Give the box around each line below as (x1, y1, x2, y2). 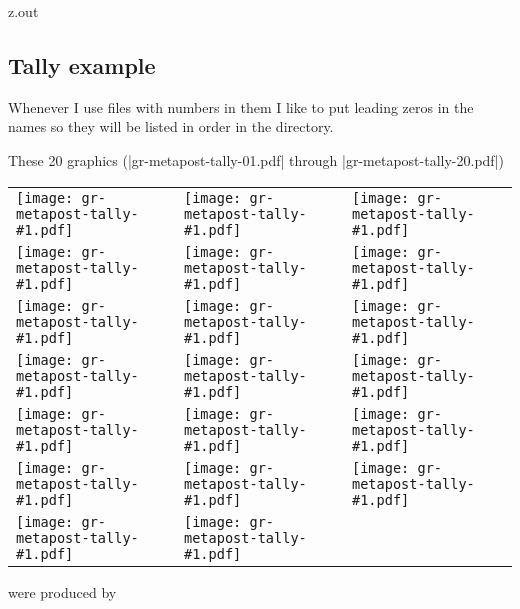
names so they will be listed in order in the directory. (8, 116, 334, 137)
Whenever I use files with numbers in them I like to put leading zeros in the (8, 96, 474, 117)
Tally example (8, 49, 156, 80)
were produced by (8, 581, 117, 602)
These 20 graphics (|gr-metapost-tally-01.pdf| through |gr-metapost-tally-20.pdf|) (8, 149, 504, 170)
